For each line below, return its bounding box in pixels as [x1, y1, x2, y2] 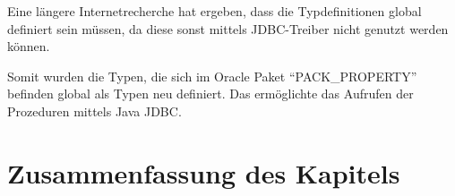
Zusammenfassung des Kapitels [7, 154, 400, 191]
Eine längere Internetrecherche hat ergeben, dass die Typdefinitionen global [7, 2, 422, 20]
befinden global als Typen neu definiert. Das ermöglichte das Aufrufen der [7, 84, 414, 103]
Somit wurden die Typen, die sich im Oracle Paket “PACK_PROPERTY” [7, 66, 417, 85]
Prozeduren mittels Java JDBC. [7, 101, 182, 120]
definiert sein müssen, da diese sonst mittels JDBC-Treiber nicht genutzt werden [7, 19, 449, 38]
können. [7, 37, 50, 55]
